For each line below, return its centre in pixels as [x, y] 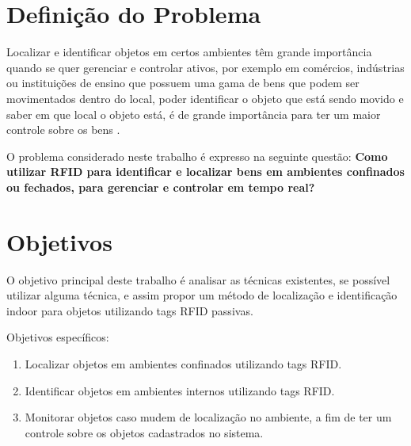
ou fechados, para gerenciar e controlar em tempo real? [161, 187]
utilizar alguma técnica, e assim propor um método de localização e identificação [202, 295]
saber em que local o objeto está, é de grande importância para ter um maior [194, 114]
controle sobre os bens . [63, 130]
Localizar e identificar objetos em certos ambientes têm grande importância [189, 52]
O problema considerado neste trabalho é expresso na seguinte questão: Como [197, 156]
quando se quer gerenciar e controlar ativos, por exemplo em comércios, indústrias [205, 67]
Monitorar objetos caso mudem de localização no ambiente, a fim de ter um [208, 417]
